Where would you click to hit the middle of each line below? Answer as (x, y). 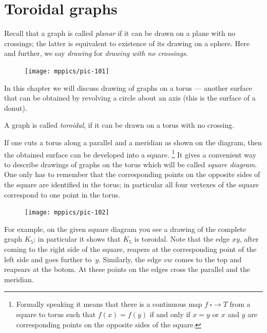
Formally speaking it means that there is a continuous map (109, 304)
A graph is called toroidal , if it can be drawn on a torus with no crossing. (119, 125)
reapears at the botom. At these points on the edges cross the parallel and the (127, 269)
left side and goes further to (48, 259)
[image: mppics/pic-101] (67, 71)
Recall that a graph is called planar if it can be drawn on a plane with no (120, 33)
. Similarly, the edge (130, 259)
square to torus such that (56, 314)
